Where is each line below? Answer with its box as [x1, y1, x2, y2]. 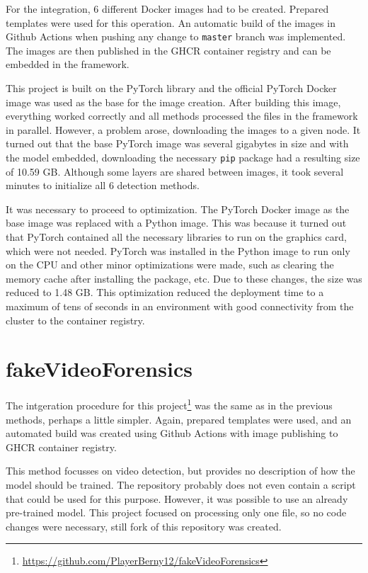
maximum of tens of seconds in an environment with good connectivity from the [6, 299, 354, 313]
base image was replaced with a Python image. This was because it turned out [6, 215, 347, 230]
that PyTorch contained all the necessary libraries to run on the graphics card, [6, 229, 347, 244]
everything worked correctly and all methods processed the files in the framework [6, 108, 358, 123]
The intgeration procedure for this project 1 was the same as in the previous [6, 396, 333, 412]
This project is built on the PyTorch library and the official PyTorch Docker [6, 81, 337, 96]
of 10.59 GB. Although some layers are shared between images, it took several [6, 164, 344, 178]
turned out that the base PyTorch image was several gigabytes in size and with [6, 136, 349, 151]
